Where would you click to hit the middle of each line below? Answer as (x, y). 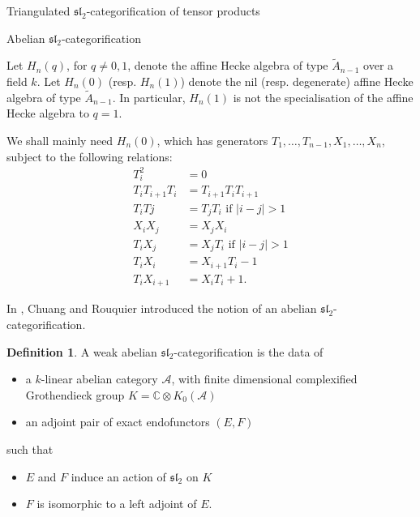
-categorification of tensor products (173, 11)
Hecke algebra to (48, 113)
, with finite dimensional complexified (264, 379)
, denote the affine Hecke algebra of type (228, 65)
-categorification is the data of (249, 351)
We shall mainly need (60, 140)
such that (30, 449)
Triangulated (39, 11)
